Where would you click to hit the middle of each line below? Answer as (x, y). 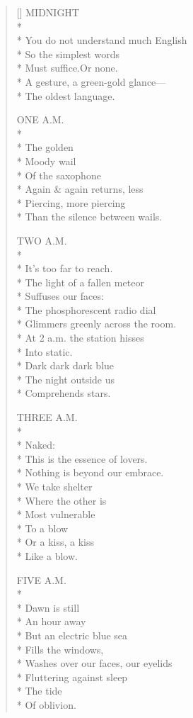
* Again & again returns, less (80, 189)
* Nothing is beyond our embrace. (90, 472)
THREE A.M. (47, 417)
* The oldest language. (66, 95)
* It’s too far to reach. (65, 268)
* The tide (39, 691)
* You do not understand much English (102, 40)
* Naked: (36, 445)
